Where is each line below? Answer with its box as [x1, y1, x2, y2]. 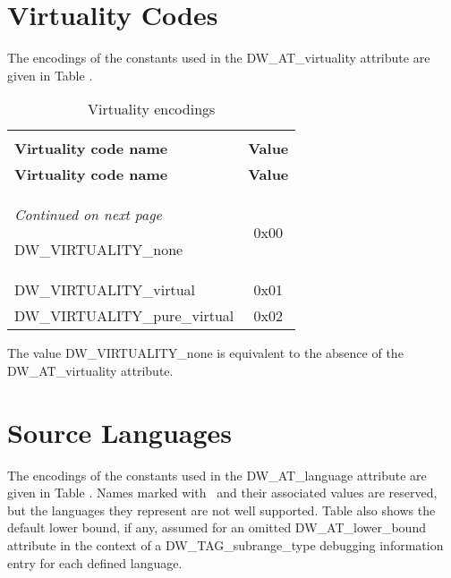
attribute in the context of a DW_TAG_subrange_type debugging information [7, 536, 444, 554]
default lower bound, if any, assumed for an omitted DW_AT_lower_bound [7, 518, 426, 537]
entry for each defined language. [7, 553, 183, 572]
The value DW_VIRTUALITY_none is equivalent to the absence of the [7, 344, 404, 362]
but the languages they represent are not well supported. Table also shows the [7, 500, 436, 519]
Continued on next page [14, 204, 162, 225]
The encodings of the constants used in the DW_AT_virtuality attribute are [7, 48, 430, 67]
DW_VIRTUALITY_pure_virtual [14, 305, 234, 327]
